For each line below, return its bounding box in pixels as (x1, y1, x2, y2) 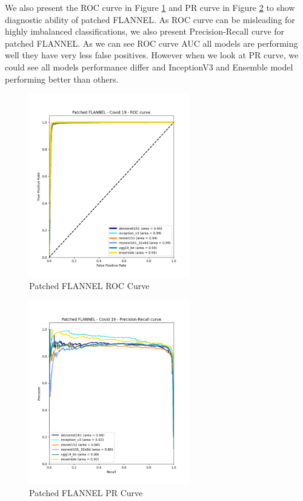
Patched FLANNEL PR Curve (29, 486, 143, 499)
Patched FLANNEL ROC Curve (29, 279, 150, 292)
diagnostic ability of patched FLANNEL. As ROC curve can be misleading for (5, 13, 295, 26)
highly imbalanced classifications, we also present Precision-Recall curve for (5, 25, 285, 38)
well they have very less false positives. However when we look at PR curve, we (5, 49, 299, 61)
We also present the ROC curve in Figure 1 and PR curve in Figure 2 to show (5, 1, 295, 13)
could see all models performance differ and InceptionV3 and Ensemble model (5, 60, 293, 73)
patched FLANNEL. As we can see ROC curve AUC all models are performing (5, 36, 298, 49)
